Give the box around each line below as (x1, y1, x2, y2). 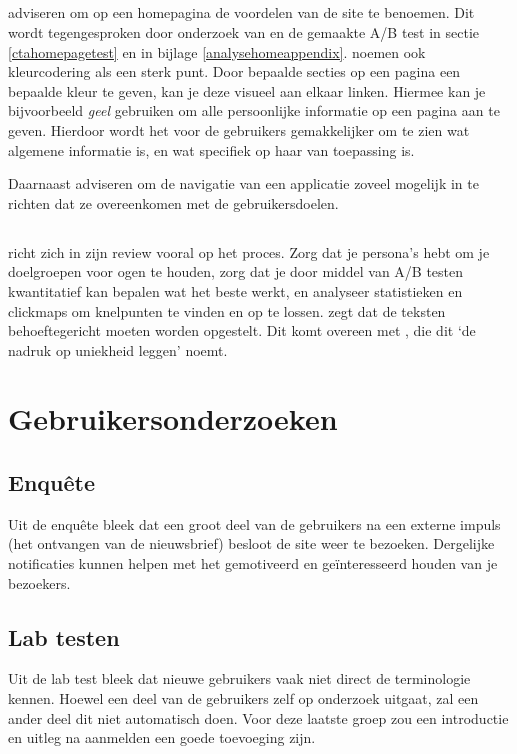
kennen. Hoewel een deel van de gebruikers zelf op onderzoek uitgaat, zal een (8, 688, 479, 709)
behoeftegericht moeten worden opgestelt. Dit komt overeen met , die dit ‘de (8, 320, 476, 341)
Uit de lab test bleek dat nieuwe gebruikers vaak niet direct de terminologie (8, 668, 471, 689)
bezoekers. (8, 572, 71, 593)
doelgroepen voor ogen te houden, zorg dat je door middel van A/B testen (8, 261, 464, 282)
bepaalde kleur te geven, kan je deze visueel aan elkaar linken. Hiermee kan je (8, 80, 486, 101)
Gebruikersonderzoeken (8, 398, 338, 439)
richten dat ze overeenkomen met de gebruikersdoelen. (8, 192, 339, 213)
